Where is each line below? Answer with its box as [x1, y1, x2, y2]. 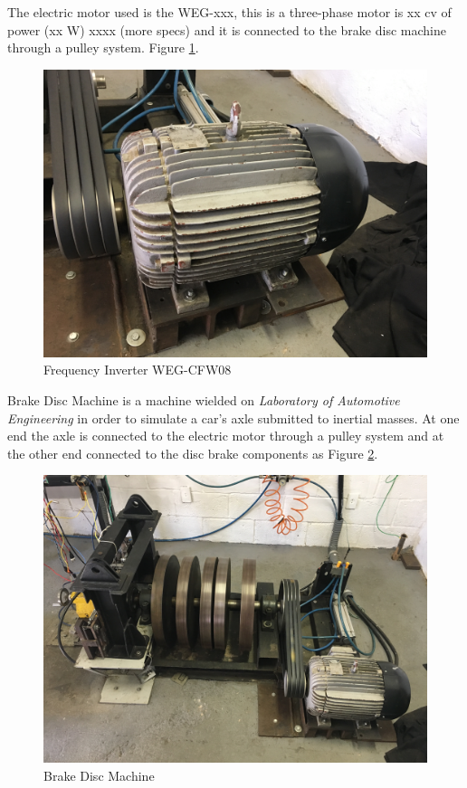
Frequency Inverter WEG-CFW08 [43, 360, 232, 379]
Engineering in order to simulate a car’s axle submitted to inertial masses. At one [7, 408, 460, 427]
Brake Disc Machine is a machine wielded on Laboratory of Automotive [7, 390, 400, 409]
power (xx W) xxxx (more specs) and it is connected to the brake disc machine [7, 20, 446, 39]
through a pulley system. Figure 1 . [7, 38, 199, 57]
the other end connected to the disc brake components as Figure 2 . [7, 443, 378, 462]
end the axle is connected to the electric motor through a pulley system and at [7, 426, 444, 445]
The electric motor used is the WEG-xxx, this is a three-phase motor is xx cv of [7, 3, 452, 21]
